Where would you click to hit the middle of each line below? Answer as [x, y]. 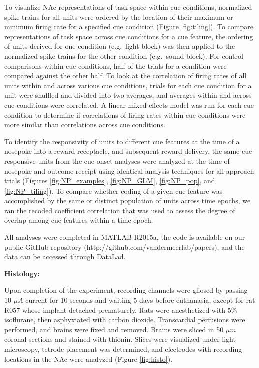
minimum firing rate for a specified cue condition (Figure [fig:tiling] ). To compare [129, 26]
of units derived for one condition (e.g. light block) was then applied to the [120, 46]
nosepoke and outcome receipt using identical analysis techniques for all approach [129, 171]
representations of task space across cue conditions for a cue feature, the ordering [129, 36]
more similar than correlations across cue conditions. [85, 125]
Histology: [22, 273]
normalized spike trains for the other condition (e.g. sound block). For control [124, 55]
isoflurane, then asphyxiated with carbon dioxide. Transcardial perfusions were [125, 320]
